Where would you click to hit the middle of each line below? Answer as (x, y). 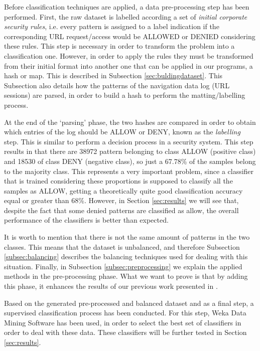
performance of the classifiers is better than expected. (86, 220)
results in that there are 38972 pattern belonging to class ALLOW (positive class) (130, 151)
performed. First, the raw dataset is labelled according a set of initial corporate (126, 16)
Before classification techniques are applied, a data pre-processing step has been (127, 7)
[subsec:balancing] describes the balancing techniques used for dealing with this (126, 256)
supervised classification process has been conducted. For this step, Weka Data (125, 313)
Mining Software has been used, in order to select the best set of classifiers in (123, 322)
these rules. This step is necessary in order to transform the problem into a (119, 46)
